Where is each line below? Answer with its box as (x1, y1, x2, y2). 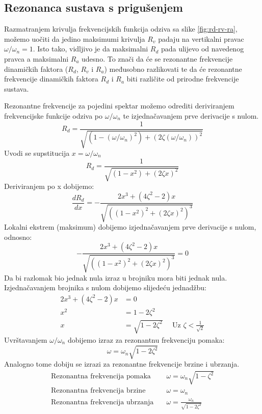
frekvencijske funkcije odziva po (4, 110, 103, 121)
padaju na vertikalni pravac (158, 33, 244, 44)
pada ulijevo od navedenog (161, 43, 244, 54)
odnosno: (4, 231, 32, 242)
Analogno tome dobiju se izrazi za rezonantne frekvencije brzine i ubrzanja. (4, 358, 240, 369)
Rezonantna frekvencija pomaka (50, 373, 151, 380)
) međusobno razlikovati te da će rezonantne (104, 63, 242, 74)
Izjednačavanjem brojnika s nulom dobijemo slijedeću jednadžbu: (4, 282, 206, 293)
